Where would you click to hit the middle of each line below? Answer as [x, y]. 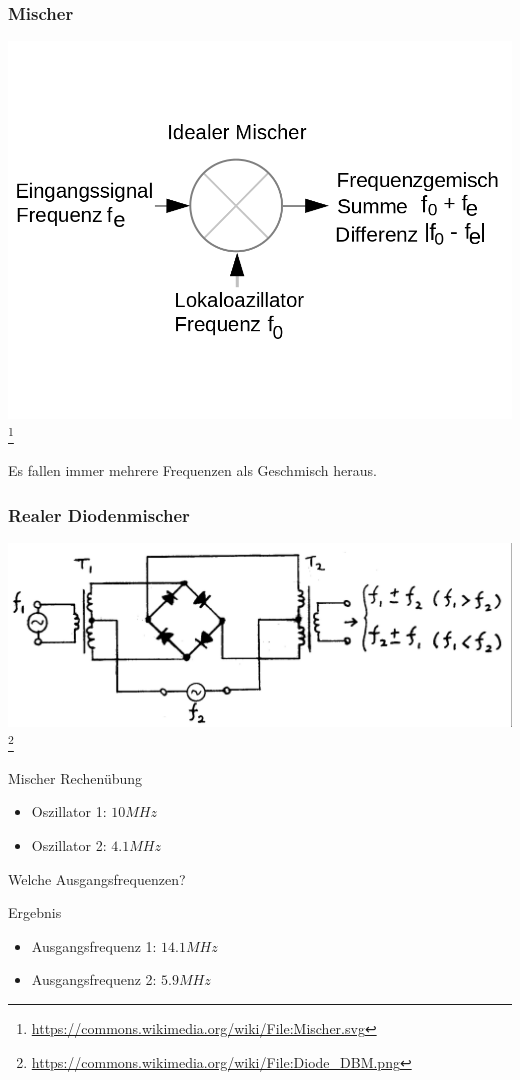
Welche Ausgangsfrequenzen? [97, 878]
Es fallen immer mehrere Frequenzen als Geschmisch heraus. [192, 470]
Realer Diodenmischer [99, 514]
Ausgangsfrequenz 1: [94, 945]
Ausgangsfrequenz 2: [94, 979]
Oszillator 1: [69, 811]
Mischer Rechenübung [75, 777]
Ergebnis [35, 912]
